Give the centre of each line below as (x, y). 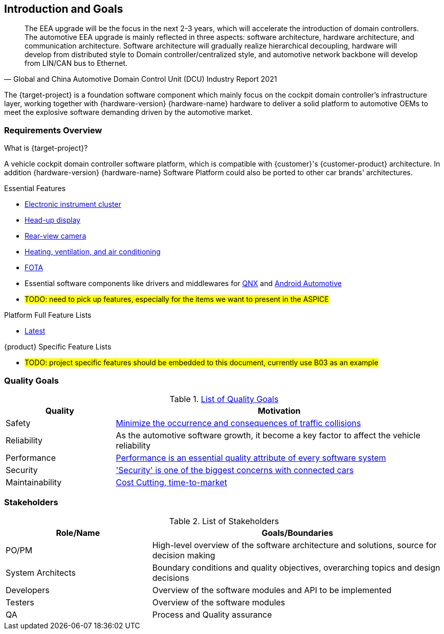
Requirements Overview (53, 130)
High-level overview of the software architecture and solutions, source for (294, 545)
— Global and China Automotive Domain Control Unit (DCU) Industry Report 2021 (141, 79)
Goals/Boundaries (297, 533)
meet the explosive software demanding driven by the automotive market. (128, 112)
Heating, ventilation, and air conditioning (93, 252)
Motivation (279, 410)
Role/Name (78, 533)
